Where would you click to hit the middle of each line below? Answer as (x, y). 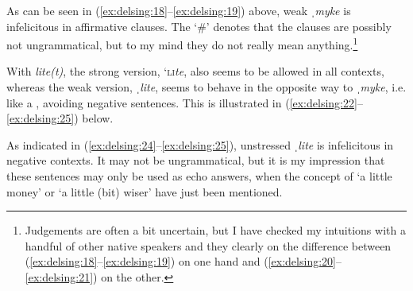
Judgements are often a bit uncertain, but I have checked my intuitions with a (215, 230)
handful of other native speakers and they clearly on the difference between (208, 245)
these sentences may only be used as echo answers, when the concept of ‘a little (199, 176)
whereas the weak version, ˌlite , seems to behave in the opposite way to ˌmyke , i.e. (206, 87)
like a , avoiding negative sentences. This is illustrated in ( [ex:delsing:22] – (185, 102)
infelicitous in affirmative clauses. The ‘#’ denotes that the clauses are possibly (199, 26)
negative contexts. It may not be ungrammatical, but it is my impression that (196, 160)
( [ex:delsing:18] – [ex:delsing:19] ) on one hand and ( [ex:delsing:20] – (183, 261)
